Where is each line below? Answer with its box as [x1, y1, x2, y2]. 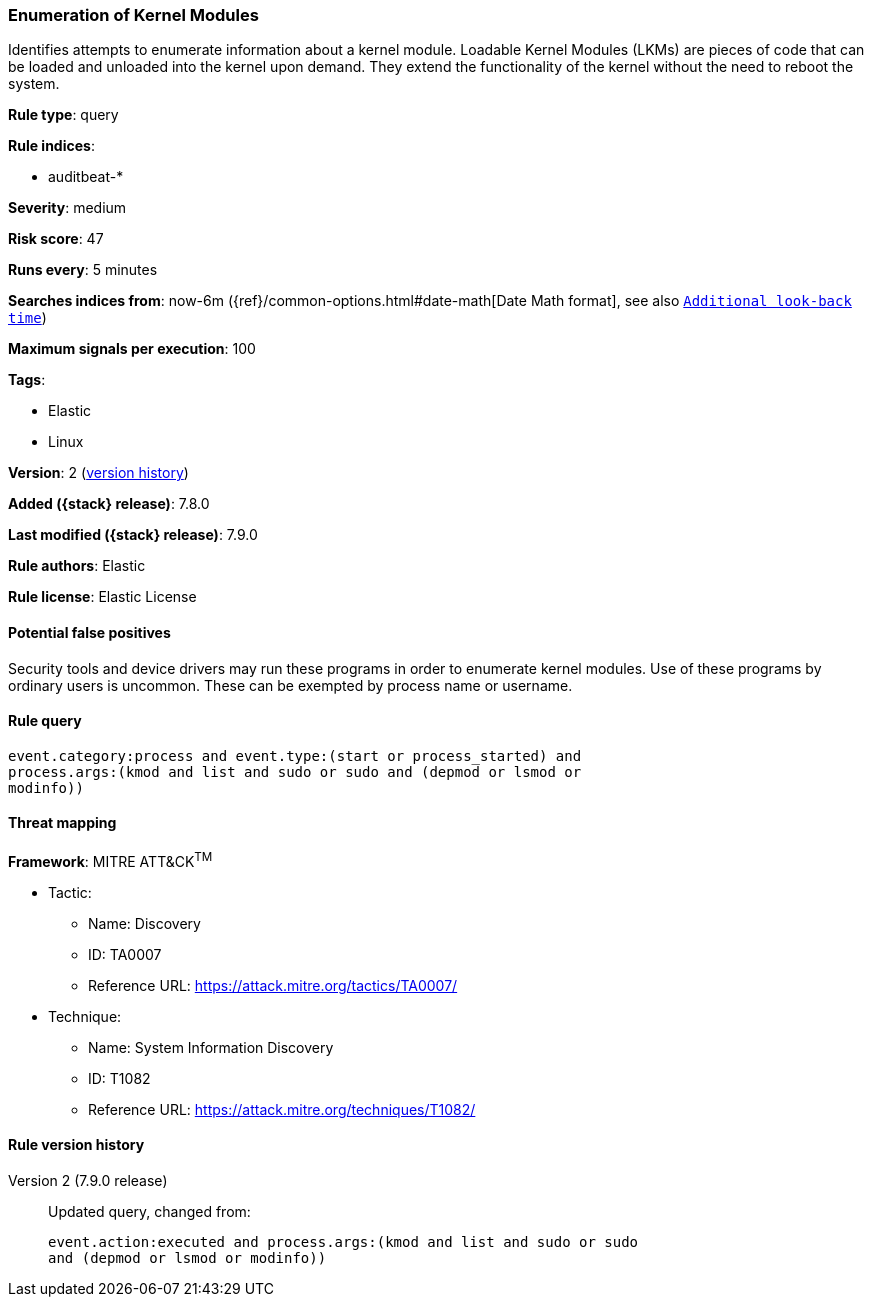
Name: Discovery [88, 914, 201, 932]
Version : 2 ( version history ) [8, 464, 189, 482]
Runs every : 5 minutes [8, 261, 158, 279]
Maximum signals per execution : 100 [8, 340, 256, 358]
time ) [8, 309, 47, 327]
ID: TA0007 [88, 945, 162, 963]
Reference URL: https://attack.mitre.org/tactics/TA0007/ [88, 976, 458, 994]
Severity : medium [8, 199, 127, 217]
